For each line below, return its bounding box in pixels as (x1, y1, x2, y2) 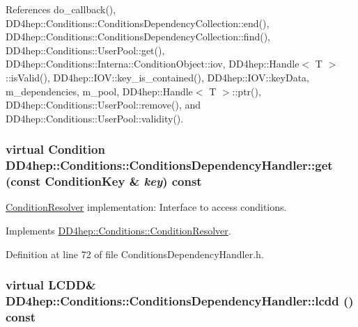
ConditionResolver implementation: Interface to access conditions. (6, 200, 287, 214)
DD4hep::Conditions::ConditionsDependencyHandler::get (6, 157, 333, 174)
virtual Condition (6, 141, 105, 158)
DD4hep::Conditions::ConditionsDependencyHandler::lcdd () (6, 292, 354, 310)
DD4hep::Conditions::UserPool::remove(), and (6, 97, 201, 112)
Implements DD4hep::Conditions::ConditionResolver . (6, 223, 231, 237)
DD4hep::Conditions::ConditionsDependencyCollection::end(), (6, 15, 270, 30)
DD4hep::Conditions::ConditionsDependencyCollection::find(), (6, 29, 271, 44)
